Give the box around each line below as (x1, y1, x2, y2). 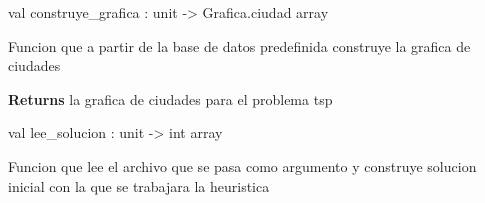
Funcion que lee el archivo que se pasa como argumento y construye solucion (8, 155, 477, 176)
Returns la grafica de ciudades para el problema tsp (8, 88, 333, 109)
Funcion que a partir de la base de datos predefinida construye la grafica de (8, 35, 471, 56)
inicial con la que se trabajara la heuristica (8, 175, 270, 196)
